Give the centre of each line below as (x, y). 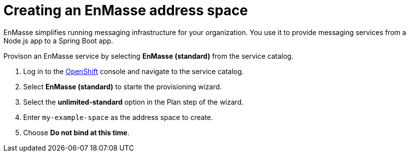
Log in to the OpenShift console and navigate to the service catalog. (134, 71)
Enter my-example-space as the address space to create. (118, 117)
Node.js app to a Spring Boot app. (58, 40)
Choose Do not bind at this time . (76, 132)
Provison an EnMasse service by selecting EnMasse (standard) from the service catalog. (149, 56)
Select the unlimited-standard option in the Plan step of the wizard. (133, 102)
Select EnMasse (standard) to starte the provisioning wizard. (123, 86)
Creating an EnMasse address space (126, 10)
